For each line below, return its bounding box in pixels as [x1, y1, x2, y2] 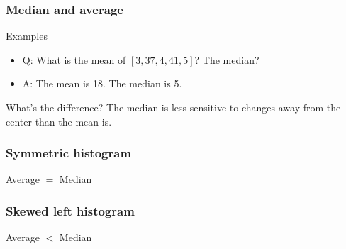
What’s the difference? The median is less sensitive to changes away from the [6, 100, 341, 114]
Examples [6, 28, 48, 43]
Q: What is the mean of [22, 52, 126, 67]
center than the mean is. [6, 114, 112, 128]
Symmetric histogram [6, 144, 132, 162]
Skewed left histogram [6, 201, 135, 219]
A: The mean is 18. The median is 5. [22, 76, 182, 91]
